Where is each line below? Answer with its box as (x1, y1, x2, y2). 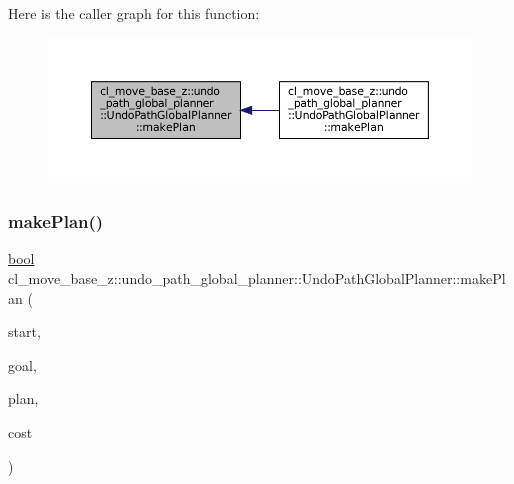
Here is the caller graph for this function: (8, 3, 260, 23)
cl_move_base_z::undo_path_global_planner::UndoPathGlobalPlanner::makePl (8, 267, 506, 288)
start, (8, 321, 41, 342)
